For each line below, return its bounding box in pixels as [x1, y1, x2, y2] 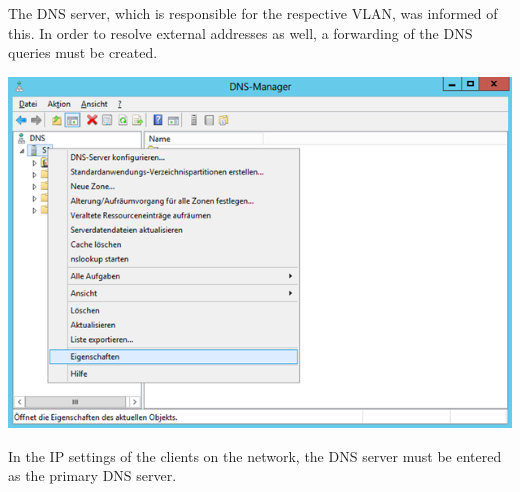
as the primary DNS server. [8, 465, 177, 486]
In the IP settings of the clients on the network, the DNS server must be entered [8, 445, 502, 466]
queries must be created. [8, 42, 158, 63]
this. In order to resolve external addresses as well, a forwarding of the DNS [8, 22, 473, 43]
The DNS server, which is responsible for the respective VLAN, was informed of [8, 3, 498, 23]
